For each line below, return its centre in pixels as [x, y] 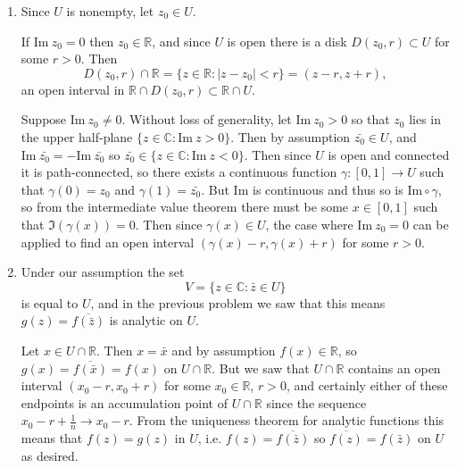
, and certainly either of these [367, 385]
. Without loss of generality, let [207, 119]
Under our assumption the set [103, 272]
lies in [425, 119]
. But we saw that [261, 368]
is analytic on [146, 320]
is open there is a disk [287, 41]
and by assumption [224, 350]
